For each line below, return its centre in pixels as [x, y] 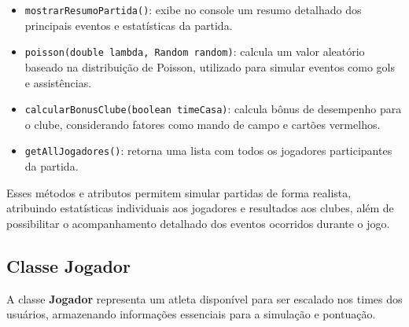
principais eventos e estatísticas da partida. [129, 25]
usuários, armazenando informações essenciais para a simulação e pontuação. [191, 314]
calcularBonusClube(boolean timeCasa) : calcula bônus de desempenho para [213, 109]
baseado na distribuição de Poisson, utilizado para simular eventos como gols [210, 66]
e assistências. [58, 82]
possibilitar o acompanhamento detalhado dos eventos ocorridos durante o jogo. [198, 223]
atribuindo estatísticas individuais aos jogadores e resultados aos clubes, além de [200, 208]
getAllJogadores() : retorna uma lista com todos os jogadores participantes [208, 151]
